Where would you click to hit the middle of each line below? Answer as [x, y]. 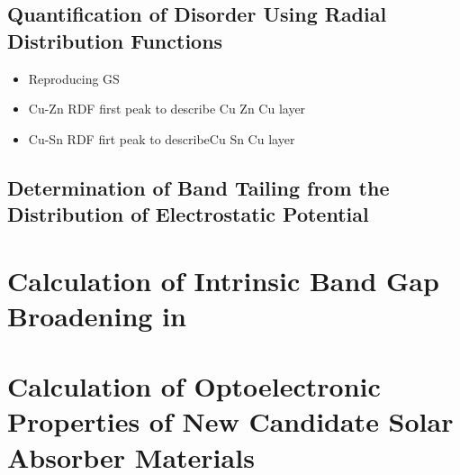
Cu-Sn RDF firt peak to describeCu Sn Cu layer [162, 138]
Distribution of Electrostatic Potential [188, 214]
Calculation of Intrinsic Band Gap [223, 280]
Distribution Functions [115, 40]
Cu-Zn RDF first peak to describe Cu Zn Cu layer [167, 109]
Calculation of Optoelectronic [194, 386]
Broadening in [97, 315]
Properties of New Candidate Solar [230, 421]
